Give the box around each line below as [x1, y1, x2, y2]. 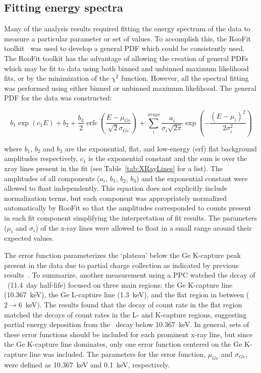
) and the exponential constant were [136, 173, 248, 183]
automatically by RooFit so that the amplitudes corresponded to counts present [4, 202, 251, 213]
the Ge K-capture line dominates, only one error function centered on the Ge [4, 339, 242, 349]
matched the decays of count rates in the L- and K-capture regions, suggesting [4, 309, 247, 319]
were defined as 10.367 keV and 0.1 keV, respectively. [4, 359, 170, 369]
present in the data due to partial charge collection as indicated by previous [4, 259, 239, 270]
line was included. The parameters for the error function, [29, 348, 206, 359]
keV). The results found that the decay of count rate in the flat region [25, 299, 242, 309]
